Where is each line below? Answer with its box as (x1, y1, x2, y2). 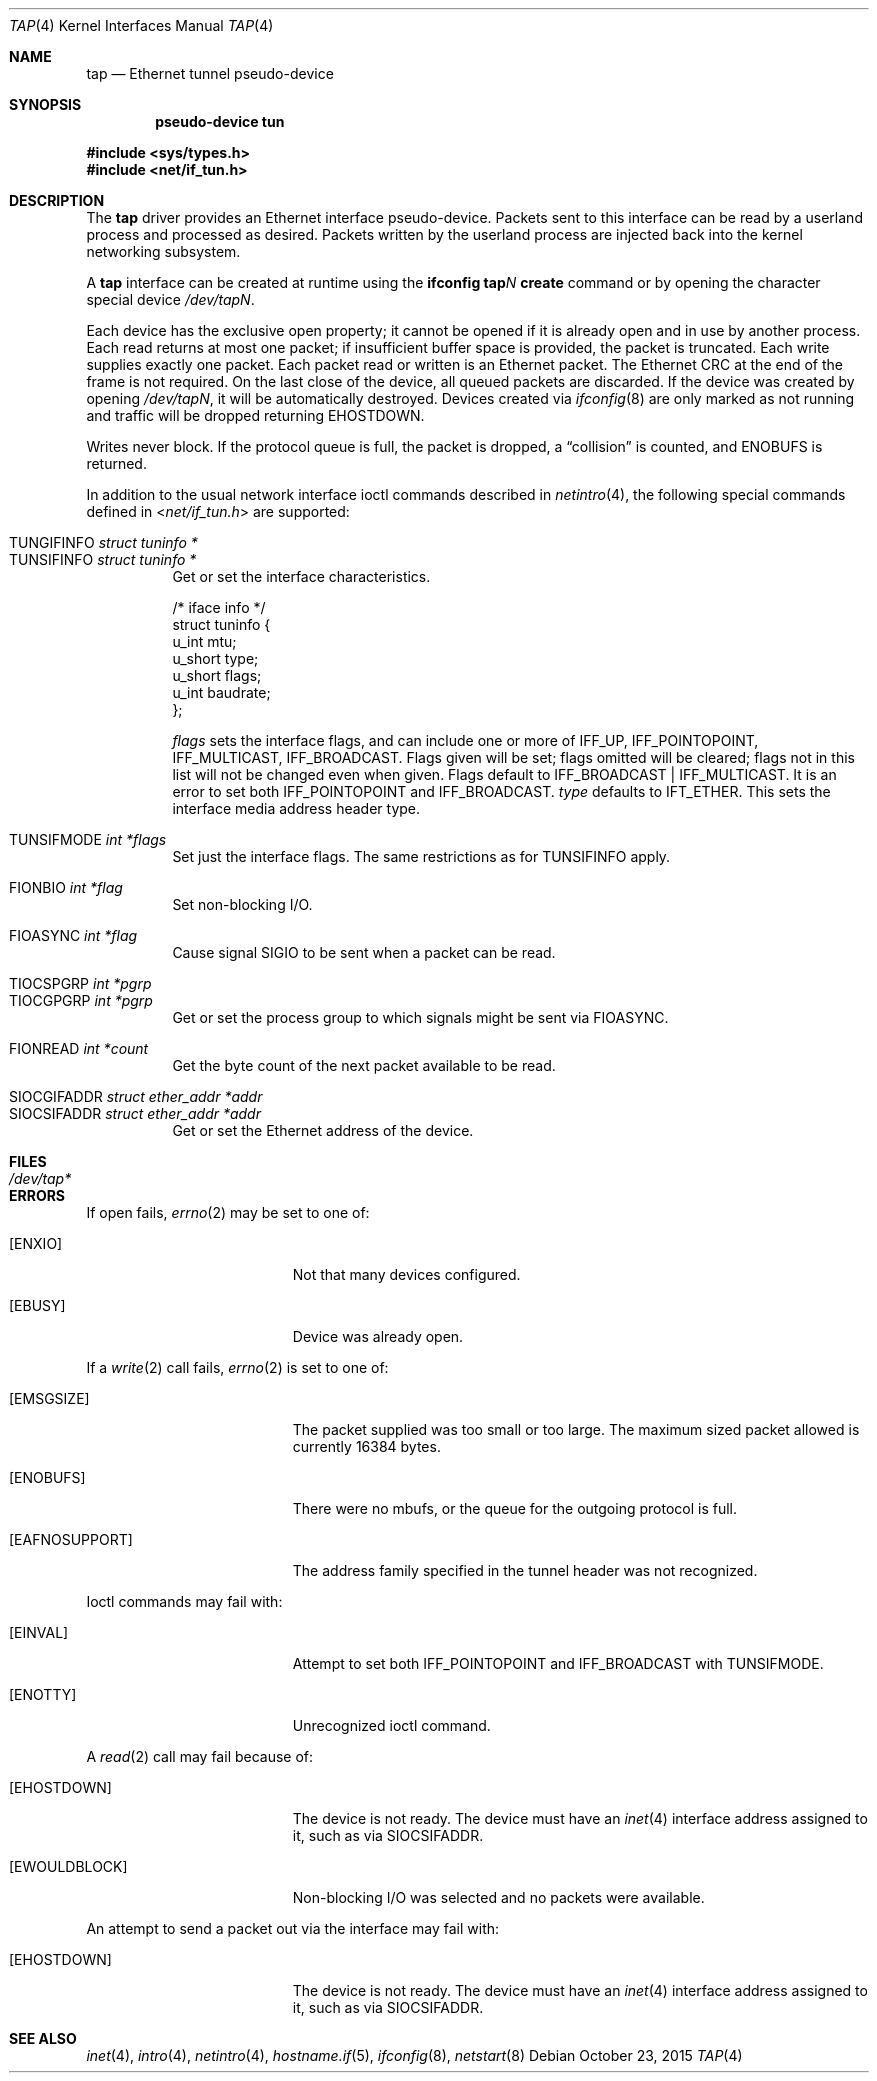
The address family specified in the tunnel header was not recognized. (292, 1562, 758, 1579)
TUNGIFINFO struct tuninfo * (9, 534, 198, 551)
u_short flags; (172, 667, 262, 684)
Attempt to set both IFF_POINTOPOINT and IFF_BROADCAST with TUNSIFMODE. (292, 1655, 824, 1672)
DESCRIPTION (9, 192, 105, 209)
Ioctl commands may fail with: (86, 1593, 283, 1610)
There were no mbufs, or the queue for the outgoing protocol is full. (292, 1500, 737, 1517)
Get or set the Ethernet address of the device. (172, 1122, 474, 1139)
